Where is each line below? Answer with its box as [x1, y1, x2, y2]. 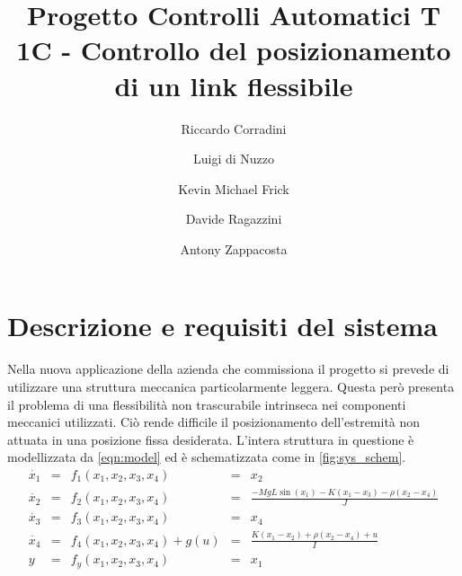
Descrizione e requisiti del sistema [7, 307, 438, 344]
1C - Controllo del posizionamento [16, 31, 451, 68]
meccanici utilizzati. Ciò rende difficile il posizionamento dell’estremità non [7, 412, 421, 431]
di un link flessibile [114, 66, 353, 103]
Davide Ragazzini [185, 209, 282, 228]
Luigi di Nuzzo [192, 149, 275, 168]
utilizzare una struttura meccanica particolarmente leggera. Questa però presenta [7, 377, 455, 395]
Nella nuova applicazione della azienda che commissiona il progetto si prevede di [7, 359, 449, 378]
